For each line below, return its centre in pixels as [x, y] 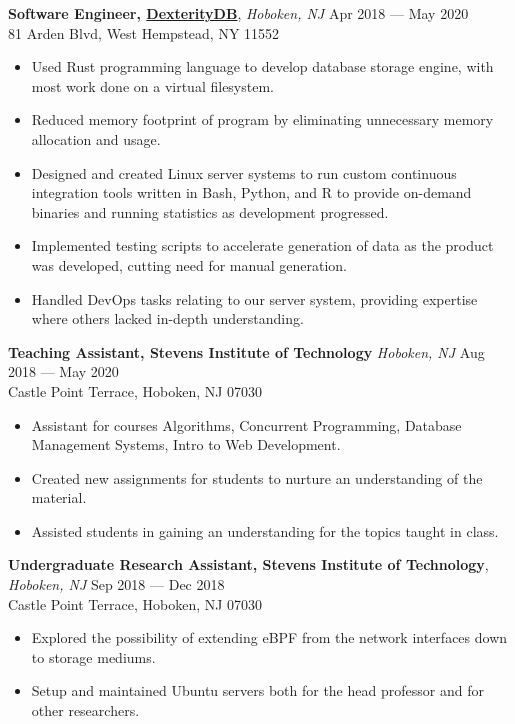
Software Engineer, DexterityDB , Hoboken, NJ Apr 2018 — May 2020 [238, 13]
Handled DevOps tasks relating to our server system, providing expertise [254, 298]
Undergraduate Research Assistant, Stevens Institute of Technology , [248, 564]
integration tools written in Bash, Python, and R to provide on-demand [251, 192]
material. [59, 497]
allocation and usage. [96, 138]
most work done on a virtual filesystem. [152, 85]
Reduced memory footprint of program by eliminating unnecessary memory [262, 119]
